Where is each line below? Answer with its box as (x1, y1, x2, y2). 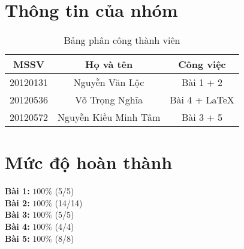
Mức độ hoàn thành (5, 150, 173, 174)
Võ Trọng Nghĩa (75, 93, 143, 107)
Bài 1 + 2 (181, 75, 223, 90)
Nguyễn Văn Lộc (73, 75, 144, 90)
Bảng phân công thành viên (64, 33, 180, 48)
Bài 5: (5, 232, 30, 244)
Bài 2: (5, 196, 30, 209)
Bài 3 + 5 (181, 110, 223, 124)
